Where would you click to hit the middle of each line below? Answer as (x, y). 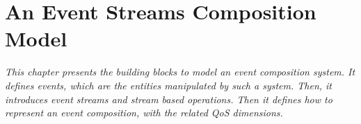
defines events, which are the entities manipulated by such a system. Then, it (169, 85)
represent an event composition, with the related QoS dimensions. (144, 113)
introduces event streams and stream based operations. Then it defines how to (169, 99)
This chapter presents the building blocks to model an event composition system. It (180, 72)
